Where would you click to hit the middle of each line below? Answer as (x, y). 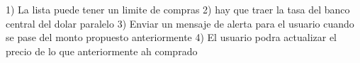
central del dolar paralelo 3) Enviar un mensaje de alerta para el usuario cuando (180, 23)
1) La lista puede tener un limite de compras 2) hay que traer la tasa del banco (178, 9)
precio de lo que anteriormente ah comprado (102, 51)
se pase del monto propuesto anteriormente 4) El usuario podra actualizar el (171, 37)
